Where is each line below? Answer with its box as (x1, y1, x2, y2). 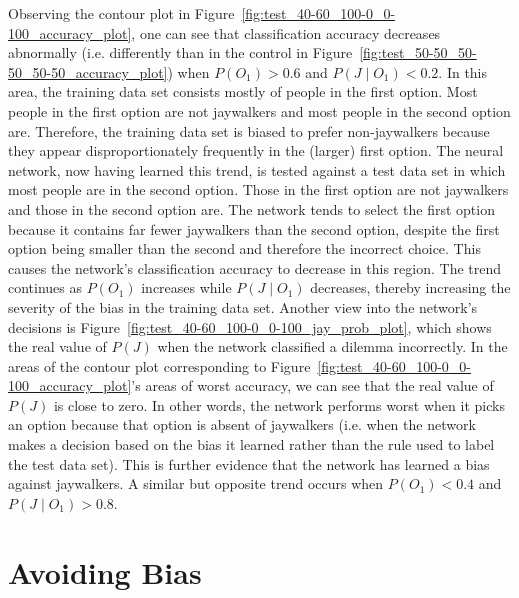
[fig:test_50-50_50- (359, 42, 477, 63)
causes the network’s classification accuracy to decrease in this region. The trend (8, 257, 502, 278)
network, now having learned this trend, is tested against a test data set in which (8, 159, 506, 180)
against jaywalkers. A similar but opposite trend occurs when (8, 473, 384, 494)
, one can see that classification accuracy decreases (131, 22, 441, 43)
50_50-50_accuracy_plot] (8, 61, 168, 82)
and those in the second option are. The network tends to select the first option (8, 198, 495, 219)
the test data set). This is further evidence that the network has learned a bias (8, 453, 490, 474)
